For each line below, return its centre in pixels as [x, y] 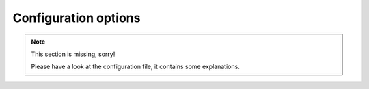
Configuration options [77, 18]
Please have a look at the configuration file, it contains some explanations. [136, 67]
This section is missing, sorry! [73, 54]
